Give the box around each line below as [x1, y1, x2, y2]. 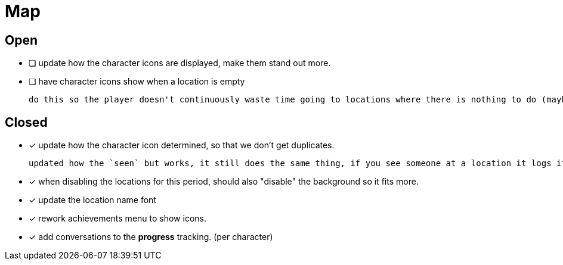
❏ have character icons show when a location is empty [29, 76, 245, 87]
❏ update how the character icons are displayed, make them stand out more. [29, 58, 331, 68]
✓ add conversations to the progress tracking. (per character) [29, 232, 273, 242]
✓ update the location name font [29, 195, 156, 205]
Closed [5, 114, 48, 130]
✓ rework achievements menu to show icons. [29, 213, 206, 224]
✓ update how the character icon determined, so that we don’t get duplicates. [29, 140, 335, 151]
